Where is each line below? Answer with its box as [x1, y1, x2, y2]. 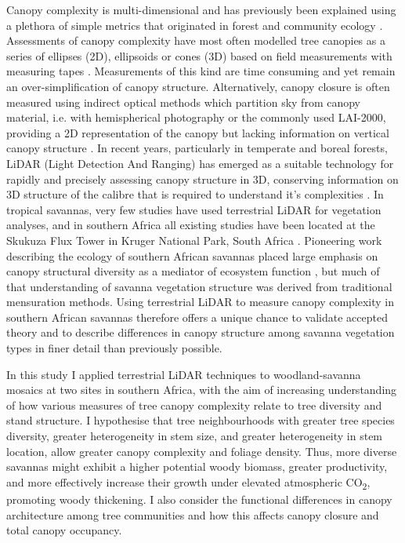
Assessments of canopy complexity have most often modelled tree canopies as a [6, 32, 385, 49]
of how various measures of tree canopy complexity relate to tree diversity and [6, 396, 382, 413]
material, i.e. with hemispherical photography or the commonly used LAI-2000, [6, 109, 386, 126]
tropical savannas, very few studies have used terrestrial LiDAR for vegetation [6, 201, 381, 217]
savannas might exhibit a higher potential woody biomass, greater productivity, [6, 458, 388, 475]
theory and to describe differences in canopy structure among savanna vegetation [6, 324, 395, 341]
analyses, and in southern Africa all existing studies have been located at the [6, 217, 375, 233]
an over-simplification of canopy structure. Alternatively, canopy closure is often [6, 78, 390, 94]
